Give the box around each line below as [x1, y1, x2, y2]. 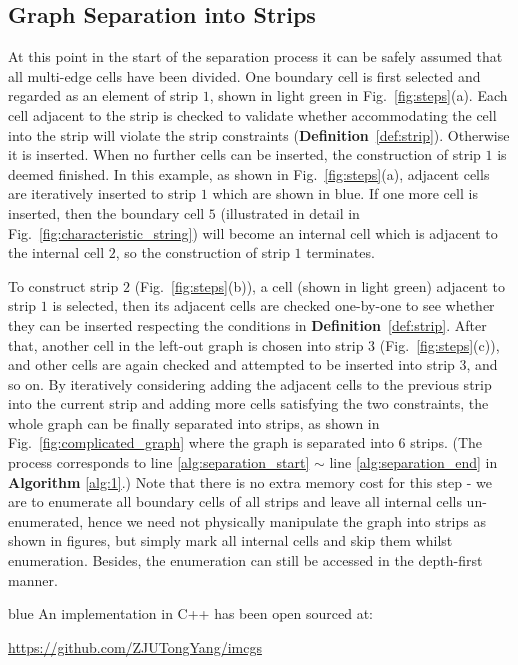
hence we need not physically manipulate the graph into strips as [87, 510, 486, 531]
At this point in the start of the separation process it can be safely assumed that [8, 46, 503, 67]
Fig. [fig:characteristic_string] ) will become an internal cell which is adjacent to [8, 222, 498, 243]
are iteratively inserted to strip [8, 183, 197, 204]
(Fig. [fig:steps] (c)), [379, 334, 500, 355]
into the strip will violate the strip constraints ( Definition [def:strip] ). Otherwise [8, 124, 510, 145]
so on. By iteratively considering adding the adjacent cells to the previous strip [8, 373, 492, 394]
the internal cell [8, 242, 105, 263]
